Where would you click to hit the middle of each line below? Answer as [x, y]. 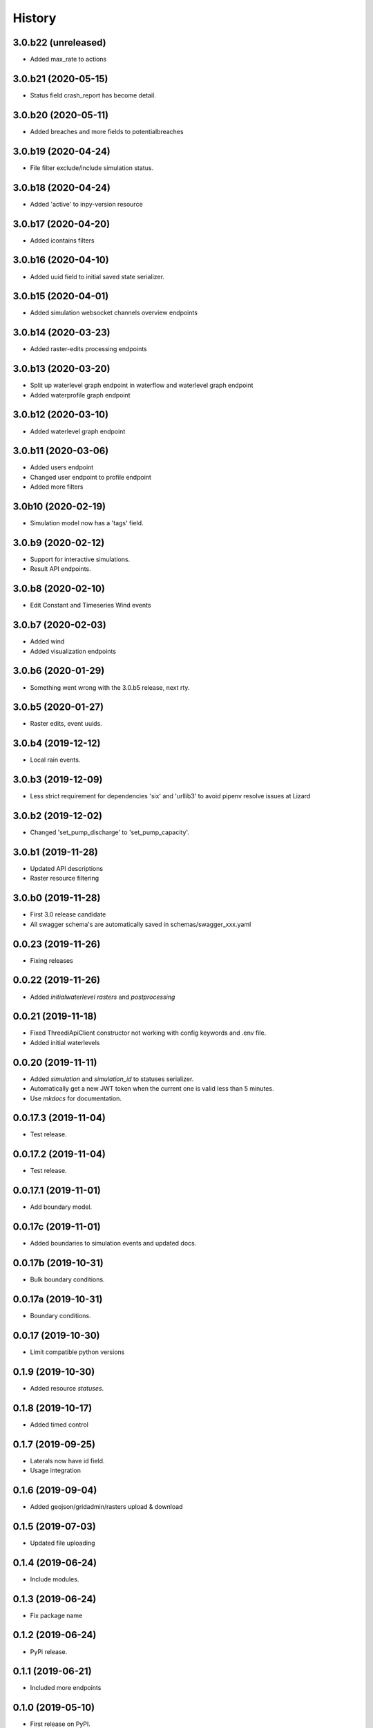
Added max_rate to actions [68, 59]
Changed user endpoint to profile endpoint [91, 477]
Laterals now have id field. [67, 1461]
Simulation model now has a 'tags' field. [87, 523]
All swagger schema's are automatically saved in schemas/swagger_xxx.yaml [141, 924]
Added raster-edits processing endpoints [89, 349]
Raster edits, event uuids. [66, 724]
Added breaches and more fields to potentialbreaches [107, 131]
